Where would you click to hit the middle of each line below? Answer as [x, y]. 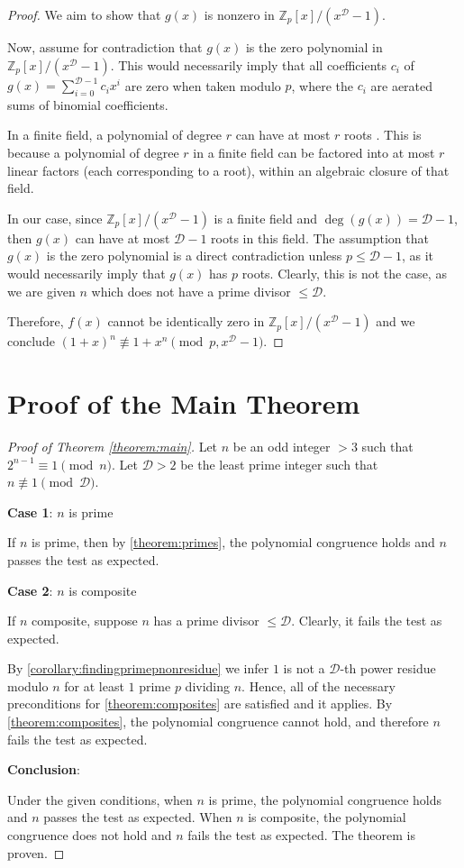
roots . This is [383, 135]
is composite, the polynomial [327, 817]
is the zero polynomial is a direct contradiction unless [194, 256]
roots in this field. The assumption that [320, 238]
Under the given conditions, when [100, 799]
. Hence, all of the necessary [318, 685]
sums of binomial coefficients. [88, 104]
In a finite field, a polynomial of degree [115, 135]
